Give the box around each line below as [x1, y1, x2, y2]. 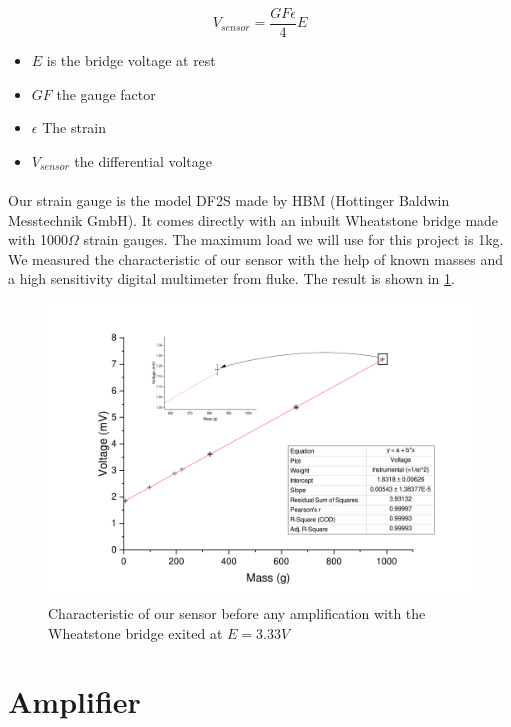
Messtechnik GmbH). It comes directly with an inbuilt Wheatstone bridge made [8, 209, 499, 230]
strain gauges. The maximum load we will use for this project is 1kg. [83, 229, 504, 250]
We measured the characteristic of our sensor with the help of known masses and [8, 248, 503, 269]
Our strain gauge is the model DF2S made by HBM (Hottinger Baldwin [8, 190, 450, 211]
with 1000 [8, 229, 68, 250]
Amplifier [8, 681, 141, 722]
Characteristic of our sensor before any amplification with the [48, 603, 426, 624]
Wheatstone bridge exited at [48, 622, 223, 643]
